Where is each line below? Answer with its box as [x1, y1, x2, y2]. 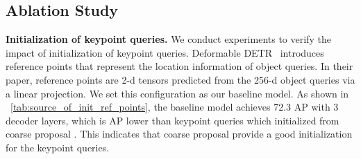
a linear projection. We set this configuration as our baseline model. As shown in [6, 86, 349, 100]
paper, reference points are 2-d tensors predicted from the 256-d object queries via [6, 72, 355, 86]
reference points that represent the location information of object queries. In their [6, 59, 353, 73]
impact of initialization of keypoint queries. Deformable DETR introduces [6, 45, 324, 59]
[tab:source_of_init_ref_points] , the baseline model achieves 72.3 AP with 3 [10, 100, 339, 114]
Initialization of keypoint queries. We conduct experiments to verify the [6, 32, 331, 46]
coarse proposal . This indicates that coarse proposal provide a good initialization [6, 127, 353, 141]
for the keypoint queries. [6, 140, 110, 154]
